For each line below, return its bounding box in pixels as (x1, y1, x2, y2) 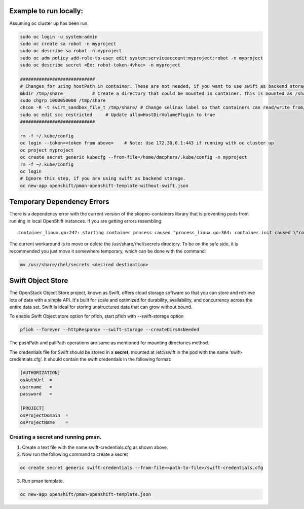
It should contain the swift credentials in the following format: (44, 356, 172, 362)
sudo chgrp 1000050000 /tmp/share (20, 98, 106, 103)
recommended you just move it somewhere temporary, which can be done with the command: (9, 248, 206, 254)
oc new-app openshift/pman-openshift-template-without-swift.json (20, 183, 188, 189)
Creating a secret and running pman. (9, 433, 102, 441)
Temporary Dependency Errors (9, 198, 109, 206)
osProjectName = (20, 419, 68, 425)
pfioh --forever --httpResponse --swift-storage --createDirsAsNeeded (20, 327, 200, 333)
